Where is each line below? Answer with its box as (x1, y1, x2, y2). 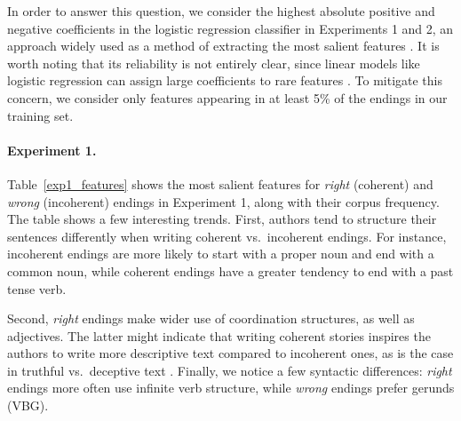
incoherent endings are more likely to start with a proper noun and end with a (7, 244, 434, 263)
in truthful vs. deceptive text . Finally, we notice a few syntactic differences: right (7, 361, 452, 379)
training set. (7, 106, 74, 124)
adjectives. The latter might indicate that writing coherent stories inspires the (7, 326, 431, 345)
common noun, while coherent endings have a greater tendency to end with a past (7, 261, 454, 280)
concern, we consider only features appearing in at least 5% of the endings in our (7, 88, 448, 107)
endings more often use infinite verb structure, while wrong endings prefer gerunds (7, 378, 455, 397)
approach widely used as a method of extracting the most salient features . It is (7, 36, 440, 55)
